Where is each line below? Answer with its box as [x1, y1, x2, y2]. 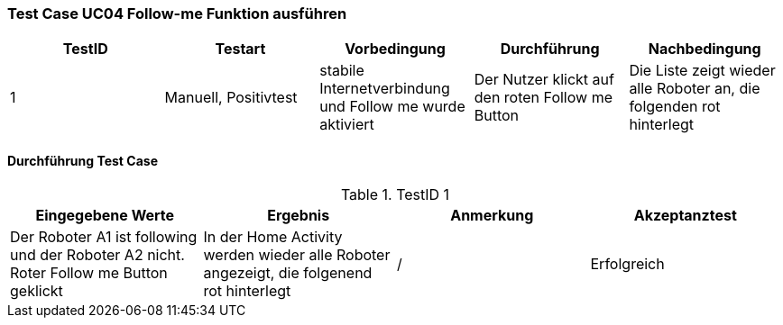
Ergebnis [267, 205, 330, 224]
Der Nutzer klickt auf [474, 70, 614, 89]
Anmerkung [450, 205, 534, 224]
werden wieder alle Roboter [203, 245, 391, 264]
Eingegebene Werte [35, 205, 175, 224]
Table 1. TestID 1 [340, 185, 450, 203]
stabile [319, 61, 364, 80]
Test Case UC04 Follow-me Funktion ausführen [7, 5, 347, 23]
